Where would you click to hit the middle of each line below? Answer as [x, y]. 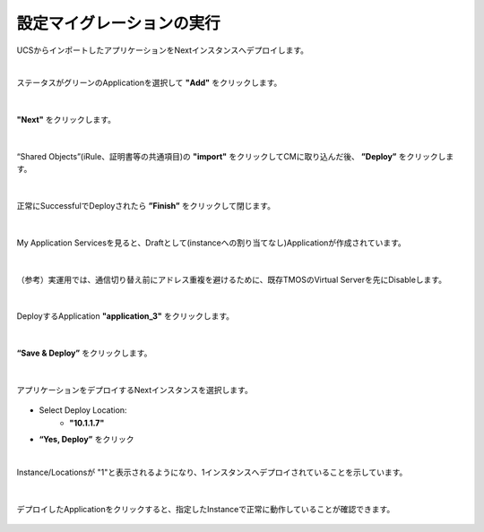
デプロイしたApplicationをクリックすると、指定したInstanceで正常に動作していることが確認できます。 [206, 509]
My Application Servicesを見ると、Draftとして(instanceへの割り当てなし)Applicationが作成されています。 [212, 243]
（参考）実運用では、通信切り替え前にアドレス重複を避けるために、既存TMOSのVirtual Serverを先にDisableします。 [232, 279]
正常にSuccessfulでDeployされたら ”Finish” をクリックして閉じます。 [146, 206]
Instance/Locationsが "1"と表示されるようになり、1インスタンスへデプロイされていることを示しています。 [212, 472]
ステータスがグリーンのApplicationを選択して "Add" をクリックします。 [149, 83]
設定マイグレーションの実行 [118, 23]
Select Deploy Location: [83, 410]
